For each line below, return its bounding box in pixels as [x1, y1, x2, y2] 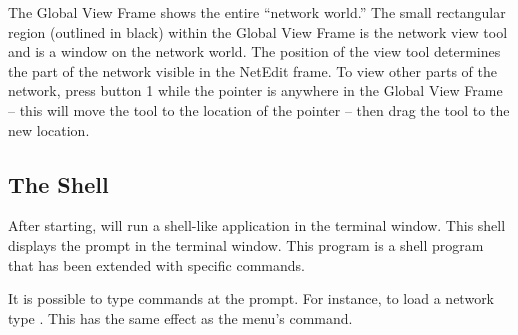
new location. [8, 119, 90, 140]
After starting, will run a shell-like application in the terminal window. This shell [8, 215, 506, 236]
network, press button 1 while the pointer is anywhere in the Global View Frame [8, 80, 503, 101]
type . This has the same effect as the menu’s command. [8, 307, 353, 328]
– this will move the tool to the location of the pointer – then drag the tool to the [8, 99, 510, 120]
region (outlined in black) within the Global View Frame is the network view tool [8, 21, 508, 42]
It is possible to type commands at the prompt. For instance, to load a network [8, 288, 495, 309]
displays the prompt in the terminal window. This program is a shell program [8, 234, 484, 255]
